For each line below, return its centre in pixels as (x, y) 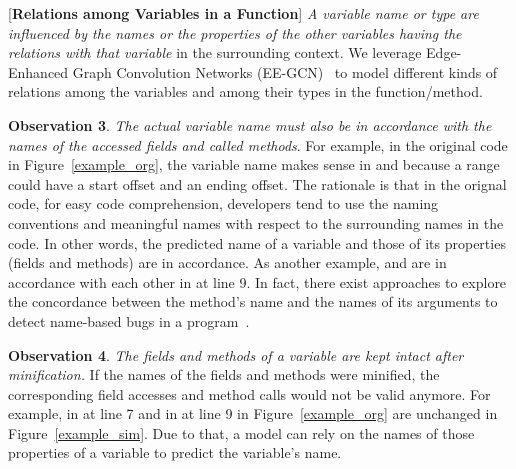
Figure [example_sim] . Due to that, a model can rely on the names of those (241, 432)
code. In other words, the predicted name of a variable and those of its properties (257, 242)
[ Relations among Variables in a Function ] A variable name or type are (243, 13)
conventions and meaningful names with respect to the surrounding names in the (256, 222)
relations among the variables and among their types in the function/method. (245, 91)
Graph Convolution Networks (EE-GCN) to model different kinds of (285, 71)
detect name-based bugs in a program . (129, 320)
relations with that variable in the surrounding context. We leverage (215, 52)
